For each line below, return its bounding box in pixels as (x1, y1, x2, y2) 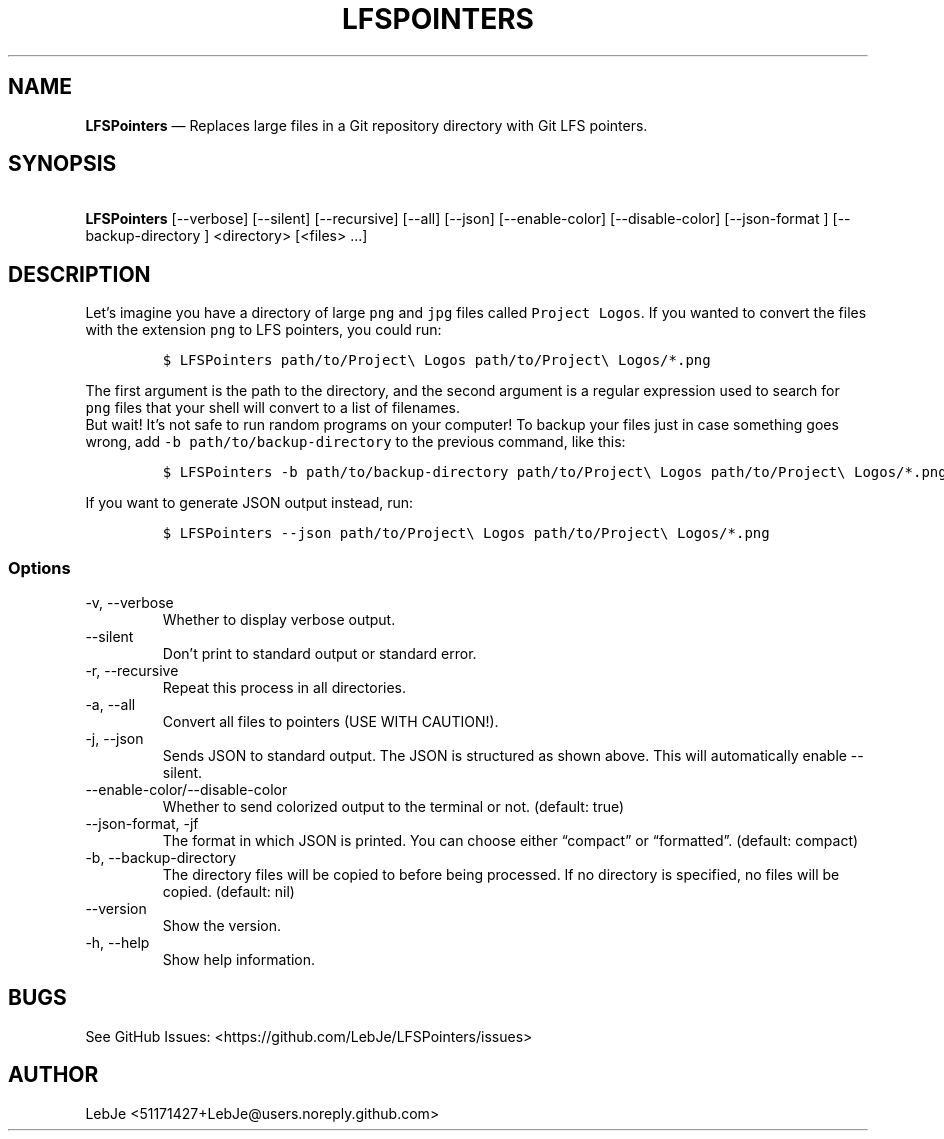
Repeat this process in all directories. (162, 679, 407, 697)
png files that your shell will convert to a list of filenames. (85, 399, 461, 417)
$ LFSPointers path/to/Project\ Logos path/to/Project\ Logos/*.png (162, 352, 711, 369)
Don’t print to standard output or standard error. (162, 645, 477, 663)
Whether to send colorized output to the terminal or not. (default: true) (162, 798, 625, 816)
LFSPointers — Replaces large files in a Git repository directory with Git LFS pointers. (85, 116, 648, 134)
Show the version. (162, 917, 282, 935)
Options (8, 557, 71, 578)
